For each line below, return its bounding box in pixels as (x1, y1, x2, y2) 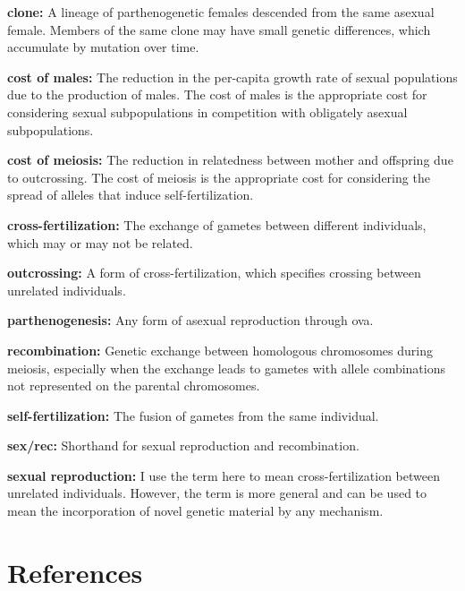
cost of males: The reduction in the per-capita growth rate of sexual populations (7, 67, 458, 86)
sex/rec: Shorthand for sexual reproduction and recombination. (7, 436, 359, 455)
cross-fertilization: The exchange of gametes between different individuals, (7, 215, 427, 234)
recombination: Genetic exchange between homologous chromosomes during (7, 340, 433, 359)
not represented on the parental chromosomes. (7, 376, 260, 395)
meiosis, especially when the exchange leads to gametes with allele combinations (7, 358, 445, 377)
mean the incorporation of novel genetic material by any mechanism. (7, 501, 384, 520)
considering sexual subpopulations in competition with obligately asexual (7, 102, 408, 121)
